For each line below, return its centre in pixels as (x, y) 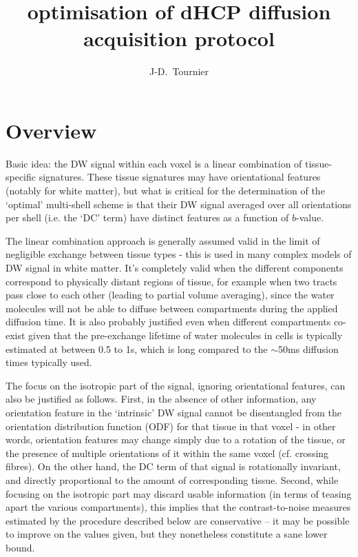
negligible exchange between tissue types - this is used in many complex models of (179, 254)
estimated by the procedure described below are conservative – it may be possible (178, 520)
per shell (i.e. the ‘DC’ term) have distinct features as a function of (147, 217)
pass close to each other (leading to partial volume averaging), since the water (170, 295)
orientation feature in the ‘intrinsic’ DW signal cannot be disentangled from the (173, 412)
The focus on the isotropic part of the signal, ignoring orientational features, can (176, 385)
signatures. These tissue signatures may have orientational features (180, 177)
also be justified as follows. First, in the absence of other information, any (161, 399)
